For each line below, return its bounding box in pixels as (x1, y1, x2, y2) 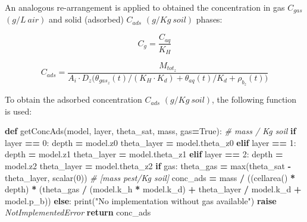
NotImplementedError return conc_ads (5, 206, 151, 218)
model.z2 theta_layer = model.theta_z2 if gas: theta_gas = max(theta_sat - (5, 160, 292, 172)
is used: (5, 104, 32, 117)
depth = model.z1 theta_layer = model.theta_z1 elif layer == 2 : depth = (5, 148, 283, 160)
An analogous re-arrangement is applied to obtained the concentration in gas (5, 1, 285, 13)
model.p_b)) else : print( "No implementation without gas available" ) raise (5, 194, 277, 207)
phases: (196, 13, 223, 26)
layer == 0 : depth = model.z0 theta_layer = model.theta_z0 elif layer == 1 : (5, 136, 296, 148)
